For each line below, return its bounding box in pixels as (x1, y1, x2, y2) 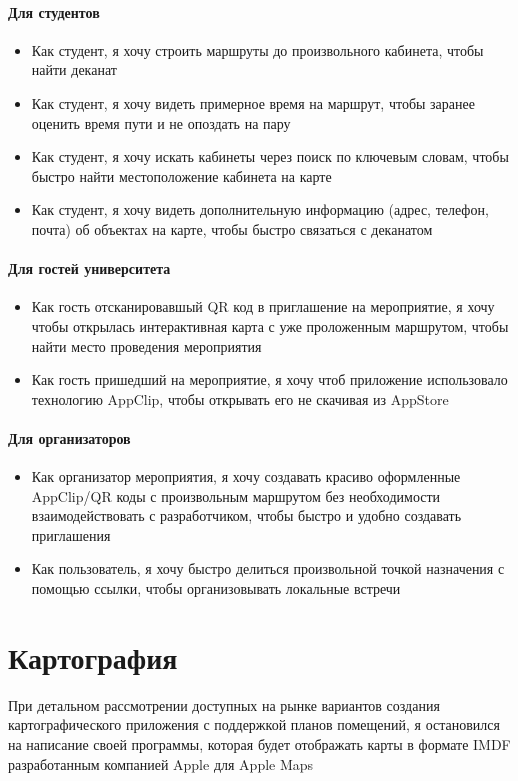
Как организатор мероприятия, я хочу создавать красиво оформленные (31, 466, 461, 487)
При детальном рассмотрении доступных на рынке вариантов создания (8, 694, 440, 715)
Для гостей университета (8, 258, 171, 279)
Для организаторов (8, 427, 131, 448)
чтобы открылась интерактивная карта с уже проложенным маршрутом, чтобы (31, 315, 509, 336)
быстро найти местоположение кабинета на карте (31, 165, 332, 186)
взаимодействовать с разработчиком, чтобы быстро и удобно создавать (31, 505, 462, 526)
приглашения (31, 524, 111, 545)
